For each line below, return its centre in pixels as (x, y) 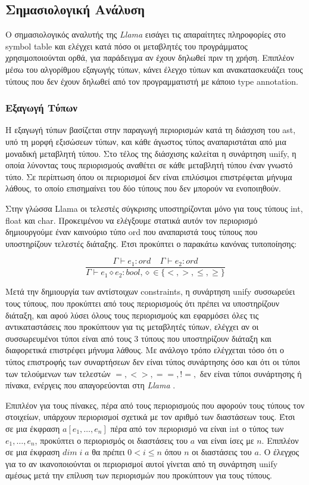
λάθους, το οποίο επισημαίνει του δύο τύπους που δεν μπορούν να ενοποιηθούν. (143, 188)
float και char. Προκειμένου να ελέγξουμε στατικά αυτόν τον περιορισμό (132, 220)
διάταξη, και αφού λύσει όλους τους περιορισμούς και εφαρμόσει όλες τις (132, 315)
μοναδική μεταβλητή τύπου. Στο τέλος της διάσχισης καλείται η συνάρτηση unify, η (151, 153)
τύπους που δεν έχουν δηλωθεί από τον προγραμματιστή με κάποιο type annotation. (152, 81)
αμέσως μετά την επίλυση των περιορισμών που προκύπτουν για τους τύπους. (139, 475)
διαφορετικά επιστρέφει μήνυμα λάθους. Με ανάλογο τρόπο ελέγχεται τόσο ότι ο (145, 350)
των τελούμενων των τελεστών (58, 373)
